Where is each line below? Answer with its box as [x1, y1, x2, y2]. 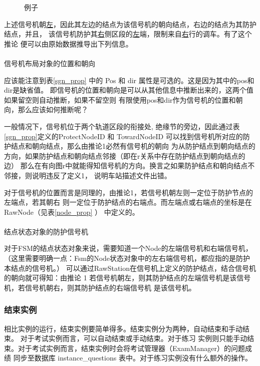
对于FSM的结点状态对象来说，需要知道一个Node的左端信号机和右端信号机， [4, 243, 252, 253]
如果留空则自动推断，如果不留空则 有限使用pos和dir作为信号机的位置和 [4, 94, 236, 105]
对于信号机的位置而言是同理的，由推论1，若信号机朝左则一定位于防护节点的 [4, 187, 253, 197]
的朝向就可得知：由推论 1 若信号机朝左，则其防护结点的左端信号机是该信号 [4, 272, 251, 283]
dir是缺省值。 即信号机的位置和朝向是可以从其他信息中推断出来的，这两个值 [4, 85, 253, 95]
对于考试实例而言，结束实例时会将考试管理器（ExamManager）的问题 [18, 342, 245, 353]
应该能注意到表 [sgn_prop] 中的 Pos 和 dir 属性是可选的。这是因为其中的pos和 [4, 75, 254, 85]
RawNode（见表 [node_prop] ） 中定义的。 [4, 206, 139, 217]
